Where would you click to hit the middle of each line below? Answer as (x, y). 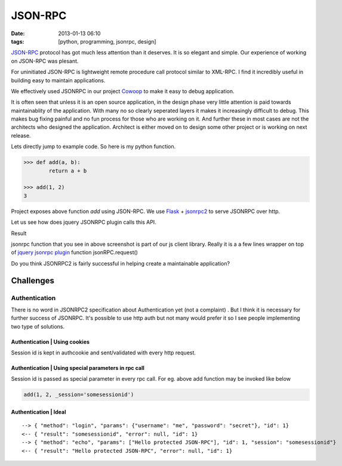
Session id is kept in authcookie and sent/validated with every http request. (104, 353)
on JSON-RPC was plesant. (45, 61)
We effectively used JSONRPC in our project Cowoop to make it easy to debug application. (123, 91)
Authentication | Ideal (38, 412)
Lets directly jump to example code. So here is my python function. (93, 147)
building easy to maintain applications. (58, 80)
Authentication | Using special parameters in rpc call (78, 368)
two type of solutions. (38, 326)
